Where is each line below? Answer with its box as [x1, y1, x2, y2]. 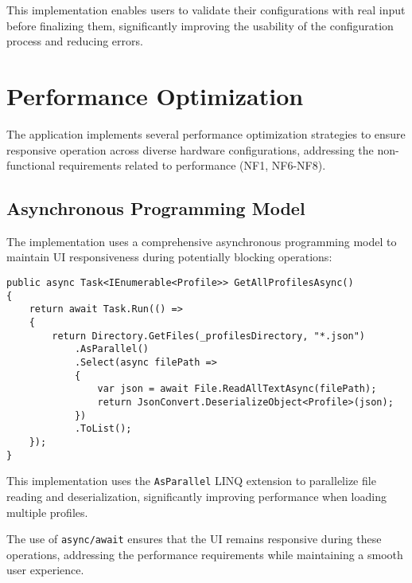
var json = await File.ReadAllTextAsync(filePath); [97, 383, 377, 395]
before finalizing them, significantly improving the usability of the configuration [6, 17, 394, 33]
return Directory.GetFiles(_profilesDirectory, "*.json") [52, 330, 366, 342]
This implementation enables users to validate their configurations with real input [6, 2, 406, 18]
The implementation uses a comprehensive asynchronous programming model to [6, 233, 397, 249]
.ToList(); [74, 423, 132, 435]
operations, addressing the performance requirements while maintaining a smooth [6, 546, 403, 562]
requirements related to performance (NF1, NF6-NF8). [58, 157, 326, 174]
